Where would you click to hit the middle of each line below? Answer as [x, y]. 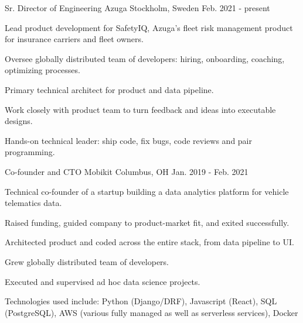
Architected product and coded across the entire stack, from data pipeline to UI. [149, 242]
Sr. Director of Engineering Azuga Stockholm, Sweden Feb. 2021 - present [137, 8]
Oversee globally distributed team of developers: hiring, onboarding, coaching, [145, 58]
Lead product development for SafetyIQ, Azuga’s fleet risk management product [149, 27]
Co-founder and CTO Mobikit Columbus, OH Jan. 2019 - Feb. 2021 [127, 171]
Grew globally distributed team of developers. [87, 261]
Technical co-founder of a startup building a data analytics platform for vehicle [147, 191]
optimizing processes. [42, 70]
